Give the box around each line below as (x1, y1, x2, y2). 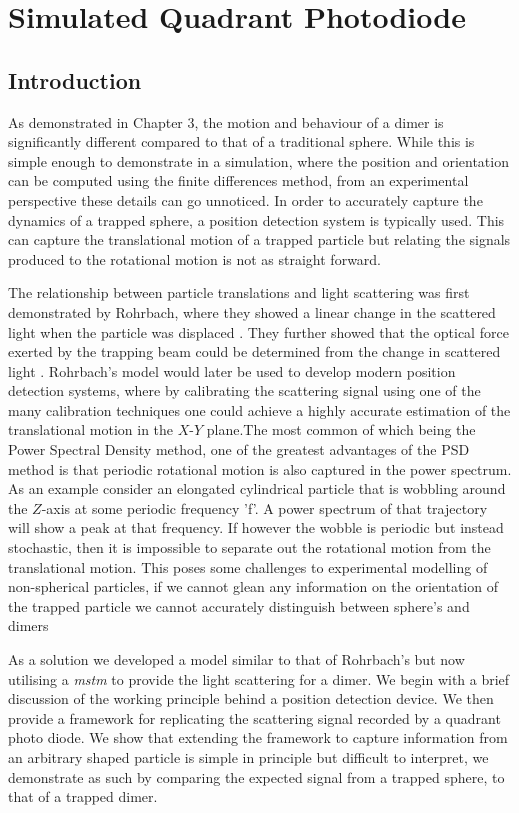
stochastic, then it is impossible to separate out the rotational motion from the (8, 537, 491, 558)
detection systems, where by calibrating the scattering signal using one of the (8, 380, 481, 401)
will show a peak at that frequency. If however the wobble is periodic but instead (8, 517, 504, 538)
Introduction (8, 64, 142, 95)
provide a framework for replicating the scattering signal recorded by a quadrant (8, 707, 501, 728)
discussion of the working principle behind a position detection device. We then (8, 688, 494, 709)
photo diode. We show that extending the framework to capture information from (8, 727, 508, 748)
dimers (8, 615, 49, 636)
